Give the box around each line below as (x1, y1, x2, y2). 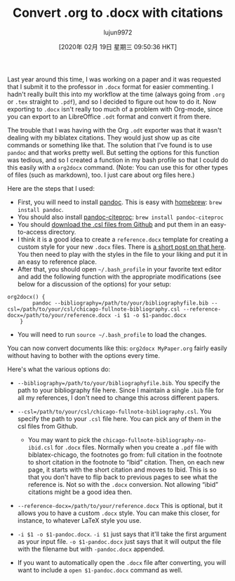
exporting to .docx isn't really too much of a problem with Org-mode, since (7, 105, 223, 113)
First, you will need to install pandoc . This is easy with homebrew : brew (17, 198, 222, 206)
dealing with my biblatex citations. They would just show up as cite (7, 133, 200, 142)
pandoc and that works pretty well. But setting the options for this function (7, 148, 220, 156)
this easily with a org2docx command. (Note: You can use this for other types (7, 163, 229, 171)
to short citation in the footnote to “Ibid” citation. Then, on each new (27, 458, 224, 466)
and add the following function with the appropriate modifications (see (17, 272, 222, 281)
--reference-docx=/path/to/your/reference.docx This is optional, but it (17, 501, 223, 509)
